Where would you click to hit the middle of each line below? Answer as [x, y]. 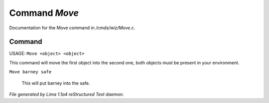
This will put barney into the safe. [56, 83]
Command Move [44, 13]
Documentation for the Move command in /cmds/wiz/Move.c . [72, 28]
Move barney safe [30, 72]
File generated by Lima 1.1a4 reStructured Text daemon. [67, 95]
